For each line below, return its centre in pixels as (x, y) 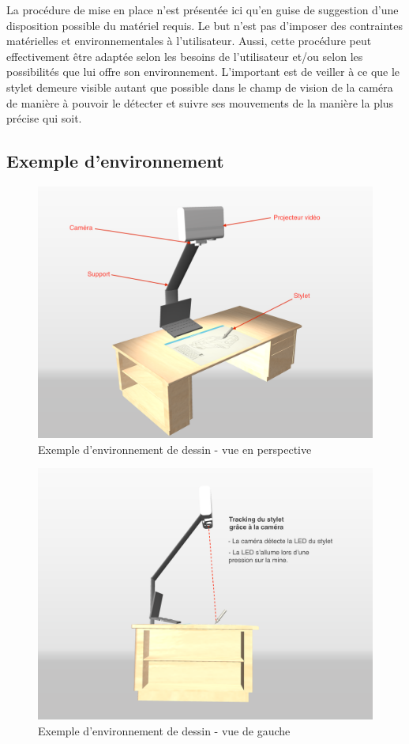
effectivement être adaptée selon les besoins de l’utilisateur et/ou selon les (185, 56)
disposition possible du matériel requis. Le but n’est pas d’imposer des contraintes (205, 25)
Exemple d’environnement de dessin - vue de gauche (164, 730)
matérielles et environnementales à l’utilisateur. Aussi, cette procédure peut (189, 41)
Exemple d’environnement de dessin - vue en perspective (175, 449)
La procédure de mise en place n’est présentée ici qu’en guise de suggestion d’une (203, 9)
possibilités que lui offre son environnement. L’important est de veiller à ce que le (203, 72)
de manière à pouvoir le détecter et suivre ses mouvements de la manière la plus (200, 102)
